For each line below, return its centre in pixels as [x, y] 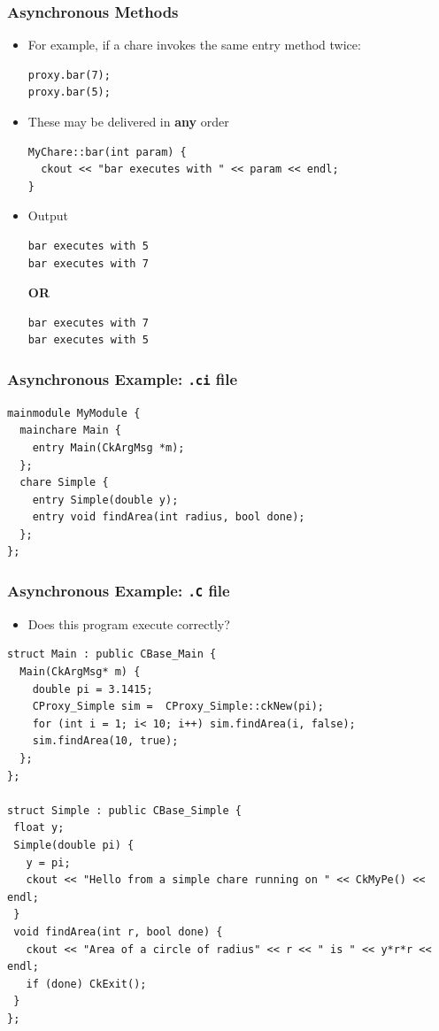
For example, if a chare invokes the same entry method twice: [194, 45]
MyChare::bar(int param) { [107, 152]
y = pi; [48, 862]
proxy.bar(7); [69, 75]
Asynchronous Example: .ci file [123, 378]
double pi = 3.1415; [92, 689]
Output [48, 215]
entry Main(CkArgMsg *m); [108, 447]
